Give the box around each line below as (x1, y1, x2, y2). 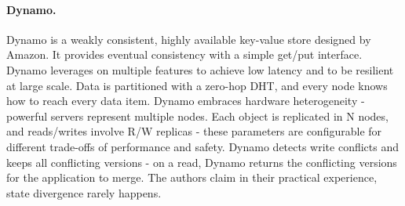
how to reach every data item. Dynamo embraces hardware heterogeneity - (6, 92, 365, 109)
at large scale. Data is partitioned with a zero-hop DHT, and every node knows (6, 77, 388, 93)
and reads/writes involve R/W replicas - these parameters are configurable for (6, 123, 382, 139)
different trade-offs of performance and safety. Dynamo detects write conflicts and (6, 138, 400, 154)
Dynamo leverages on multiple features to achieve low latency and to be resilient (6, 61, 394, 78)
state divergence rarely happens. (6, 184, 162, 201)
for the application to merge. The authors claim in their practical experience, (6, 169, 378, 186)
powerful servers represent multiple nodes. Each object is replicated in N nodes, (6, 107, 389, 124)
